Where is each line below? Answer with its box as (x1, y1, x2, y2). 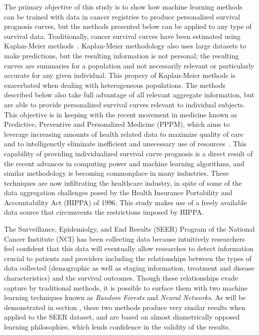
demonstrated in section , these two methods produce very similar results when (4, 302, 246, 312)
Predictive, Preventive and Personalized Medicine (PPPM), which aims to (4, 119, 230, 129)
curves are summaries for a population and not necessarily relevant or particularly (4, 60, 255, 70)
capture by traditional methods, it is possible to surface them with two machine (4, 282, 248, 293)
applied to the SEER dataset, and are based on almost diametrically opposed (4, 312, 240, 322)
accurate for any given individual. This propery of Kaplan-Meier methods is (4, 70, 236, 80)
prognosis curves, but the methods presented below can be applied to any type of (4, 21, 252, 31)
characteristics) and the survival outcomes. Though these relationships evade (4, 273, 238, 283)
